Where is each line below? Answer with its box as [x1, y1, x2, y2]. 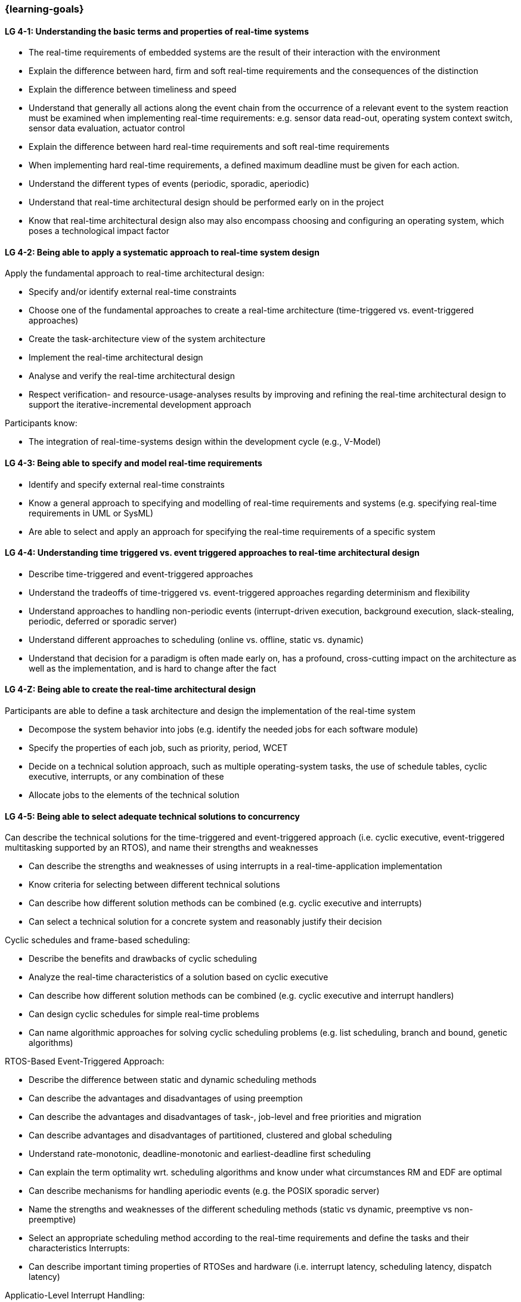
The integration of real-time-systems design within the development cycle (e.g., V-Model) [29, 436, 381, 447]
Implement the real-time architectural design [29, 352, 203, 363]
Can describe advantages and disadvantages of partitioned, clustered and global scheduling [29, 1130, 392, 1141]
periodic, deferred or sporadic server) [29, 615, 177, 626]
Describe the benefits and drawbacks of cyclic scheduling [29, 953, 257, 964]
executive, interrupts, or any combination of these [29, 771, 224, 782]
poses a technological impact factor [29, 226, 169, 236]
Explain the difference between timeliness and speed [29, 84, 237, 95]
